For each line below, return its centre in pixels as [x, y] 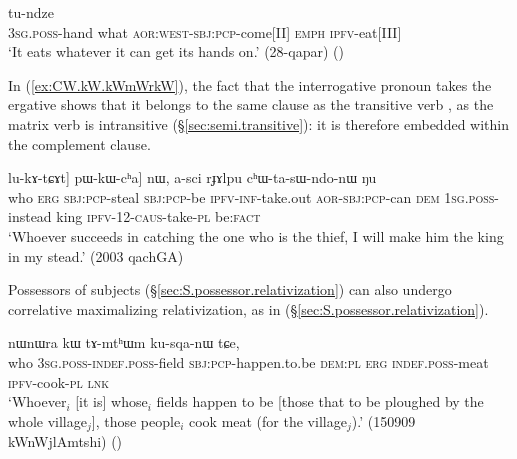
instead [30, 216]
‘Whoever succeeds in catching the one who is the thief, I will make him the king [256, 235]
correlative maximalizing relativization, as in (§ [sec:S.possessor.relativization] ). [248, 308]
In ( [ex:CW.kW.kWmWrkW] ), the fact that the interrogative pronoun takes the [250, 84]
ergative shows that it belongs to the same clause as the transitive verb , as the [251, 104]
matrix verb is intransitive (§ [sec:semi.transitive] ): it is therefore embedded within [258, 123]
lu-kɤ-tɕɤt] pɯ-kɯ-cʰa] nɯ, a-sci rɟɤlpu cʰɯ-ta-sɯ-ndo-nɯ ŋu [192, 177]
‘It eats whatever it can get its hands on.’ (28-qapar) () [176, 51]
